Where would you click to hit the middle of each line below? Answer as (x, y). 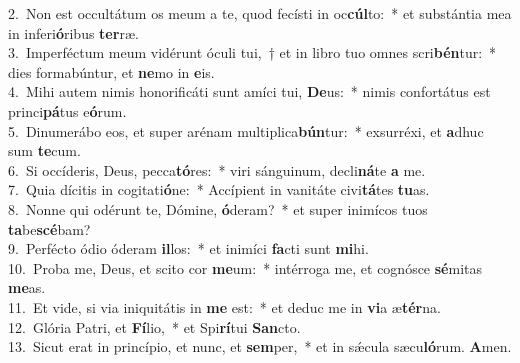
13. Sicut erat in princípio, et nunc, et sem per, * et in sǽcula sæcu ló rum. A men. (260, 346)
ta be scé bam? (49, 228)
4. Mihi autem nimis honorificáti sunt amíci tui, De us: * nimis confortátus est (249, 91)
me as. (27, 287)
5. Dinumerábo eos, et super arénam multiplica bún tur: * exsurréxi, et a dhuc (246, 130)
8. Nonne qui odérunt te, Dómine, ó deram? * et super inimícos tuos (218, 208)
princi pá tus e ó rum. (67, 110)
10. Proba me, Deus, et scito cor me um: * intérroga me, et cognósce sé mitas (245, 267)
